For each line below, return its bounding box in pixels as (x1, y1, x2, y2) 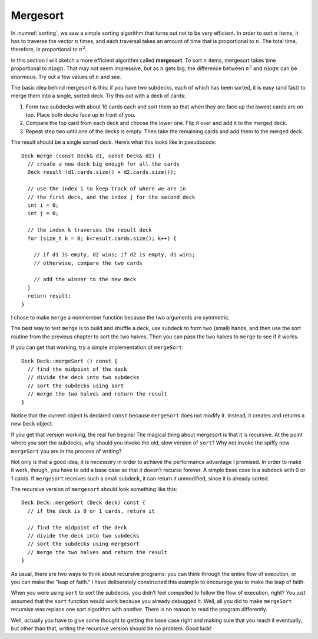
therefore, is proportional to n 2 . (11, 45, 87, 53)
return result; (27, 292, 71, 299)
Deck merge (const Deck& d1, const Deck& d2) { (21, 152, 161, 159)
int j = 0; (27, 210, 59, 217)
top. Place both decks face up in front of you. (25, 111, 135, 118)
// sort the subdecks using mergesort (27, 541, 140, 548)
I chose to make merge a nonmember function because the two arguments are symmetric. (11, 314, 230, 321)
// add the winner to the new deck (33, 276, 137, 283)
